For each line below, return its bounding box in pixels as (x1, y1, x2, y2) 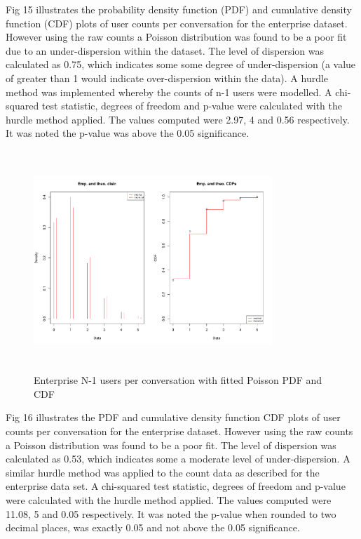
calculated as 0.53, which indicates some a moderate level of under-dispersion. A (6, 451, 350, 466)
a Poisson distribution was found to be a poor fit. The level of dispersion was (6, 437, 336, 452)
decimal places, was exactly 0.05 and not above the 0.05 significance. (6, 520, 300, 535)
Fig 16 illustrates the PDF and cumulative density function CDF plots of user (6, 410, 341, 425)
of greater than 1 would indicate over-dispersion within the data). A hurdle (6, 70, 329, 85)
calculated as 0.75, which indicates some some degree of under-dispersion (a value (6, 57, 356, 72)
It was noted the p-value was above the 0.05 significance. (6, 126, 250, 140)
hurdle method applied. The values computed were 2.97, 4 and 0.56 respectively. (6, 112, 350, 126)
